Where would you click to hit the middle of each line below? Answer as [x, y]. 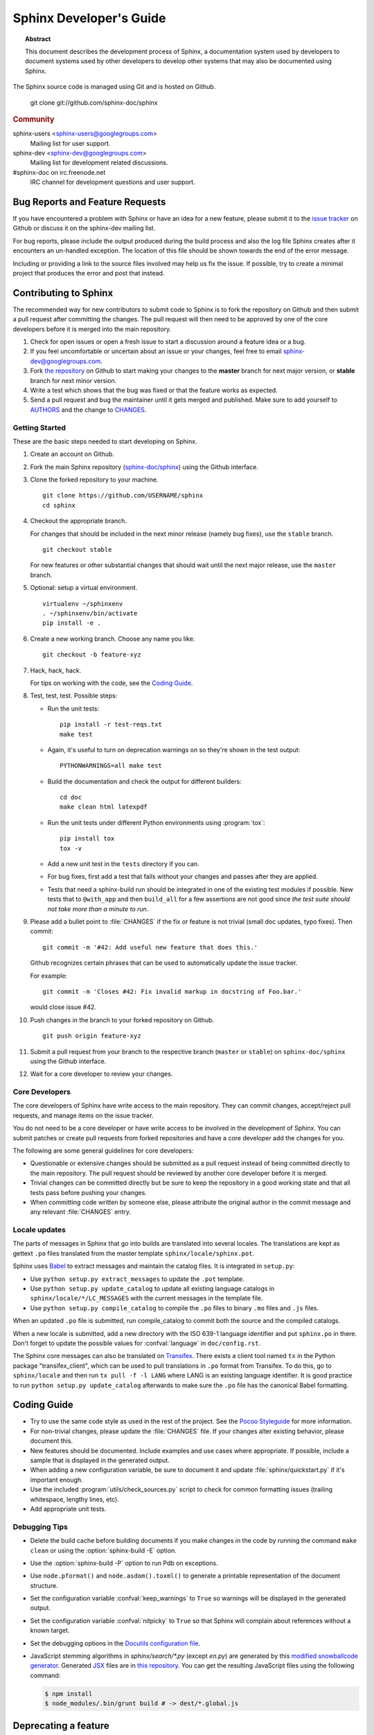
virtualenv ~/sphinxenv [83, 603]
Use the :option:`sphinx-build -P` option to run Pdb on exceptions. [124, 1563]
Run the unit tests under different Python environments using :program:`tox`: [156, 822]
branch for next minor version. [73, 380]
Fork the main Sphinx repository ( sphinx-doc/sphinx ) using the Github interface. [144, 467]
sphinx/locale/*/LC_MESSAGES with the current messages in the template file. [146, 1298]
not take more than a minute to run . [98, 908]
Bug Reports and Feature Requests [89, 202]
